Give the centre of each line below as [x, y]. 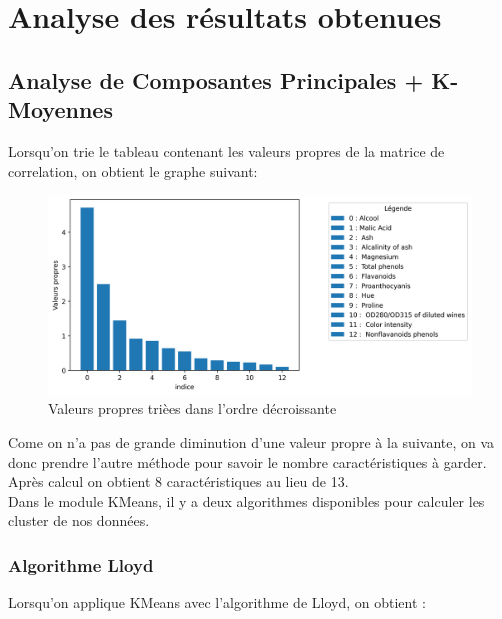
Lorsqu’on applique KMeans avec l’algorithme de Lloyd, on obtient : [217, 602]
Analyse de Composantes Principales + [216, 79]
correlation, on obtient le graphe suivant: [133, 170]
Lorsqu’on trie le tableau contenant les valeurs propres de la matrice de [226, 150]
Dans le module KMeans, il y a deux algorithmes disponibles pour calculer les [246, 500]
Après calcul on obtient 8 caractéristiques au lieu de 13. [178, 481]
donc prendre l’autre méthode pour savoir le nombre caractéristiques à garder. [247, 461]
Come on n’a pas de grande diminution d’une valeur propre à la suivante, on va [251, 441]
